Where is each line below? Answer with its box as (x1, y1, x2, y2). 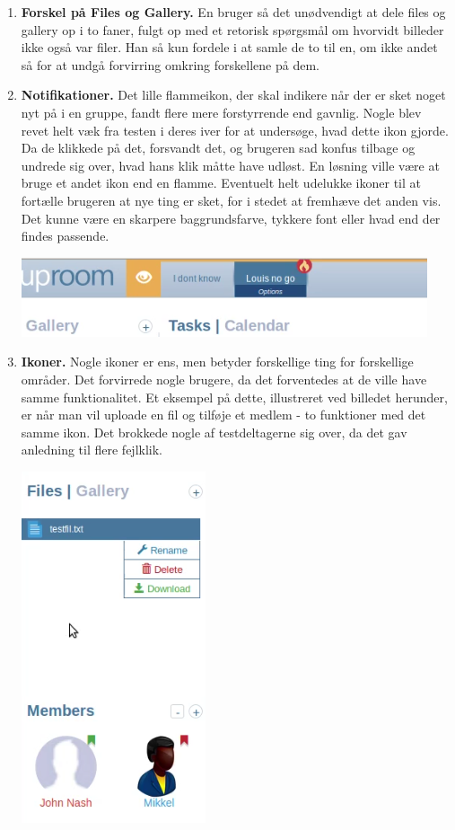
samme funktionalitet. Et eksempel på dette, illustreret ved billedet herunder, (21, 387, 448, 406)
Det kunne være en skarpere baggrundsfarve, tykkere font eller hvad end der (21, 208, 441, 227)
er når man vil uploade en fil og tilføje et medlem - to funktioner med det (21, 405, 426, 424)
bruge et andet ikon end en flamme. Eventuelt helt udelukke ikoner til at (21, 173, 421, 192)
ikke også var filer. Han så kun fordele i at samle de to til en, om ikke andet (21, 38, 438, 57)
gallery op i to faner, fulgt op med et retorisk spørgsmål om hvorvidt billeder (21, 20, 444, 39)
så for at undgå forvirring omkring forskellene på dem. (21, 55, 319, 74)
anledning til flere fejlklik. (21, 440, 162, 459)
